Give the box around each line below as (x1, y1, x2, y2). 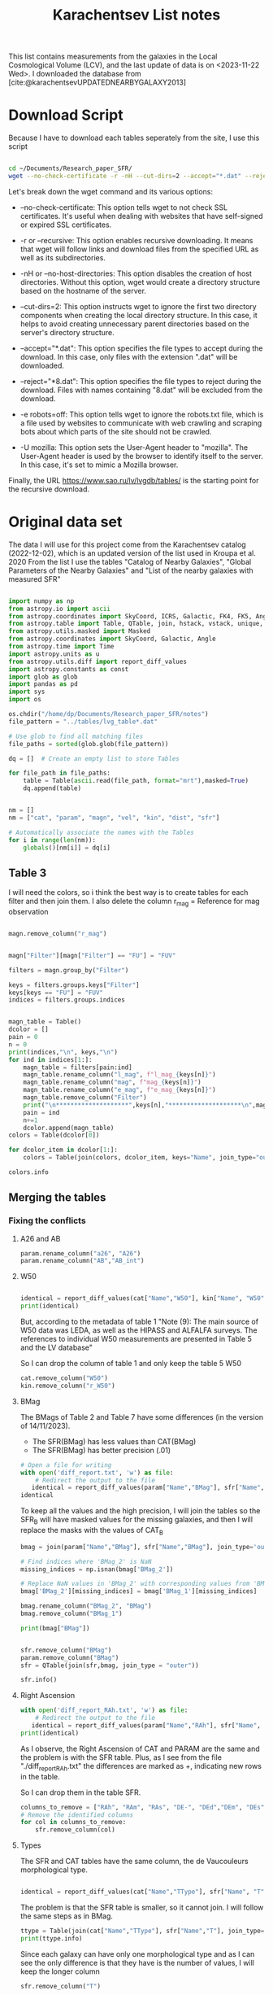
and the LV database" (19, 1342, 93, 1352)
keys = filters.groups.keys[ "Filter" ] (8, 980, 140, 989)
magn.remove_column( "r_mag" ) (8, 930, 107, 938)
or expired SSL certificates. (19, 220, 112, 229)
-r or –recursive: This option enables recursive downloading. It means (19, 235, 253, 245)
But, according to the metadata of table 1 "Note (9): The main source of (19, 1316, 258, 1327)
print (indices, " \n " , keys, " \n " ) (8, 1048, 118, 1056)
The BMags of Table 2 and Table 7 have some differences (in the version (19, 1412, 264, 1421)
